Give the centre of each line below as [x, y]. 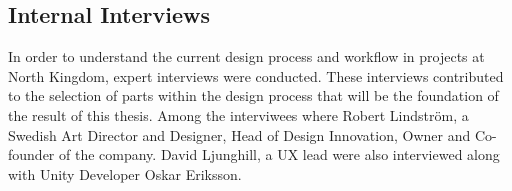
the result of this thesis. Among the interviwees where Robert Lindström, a [238, 114]
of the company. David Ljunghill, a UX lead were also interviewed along [279, 154]
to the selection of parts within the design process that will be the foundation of [253, 95]
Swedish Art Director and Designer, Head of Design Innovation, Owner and [239, 134]
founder [31, 154]
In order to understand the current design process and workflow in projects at [246, 56]
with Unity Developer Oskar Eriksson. [125, 173]
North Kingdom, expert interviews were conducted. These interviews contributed [256, 75]
